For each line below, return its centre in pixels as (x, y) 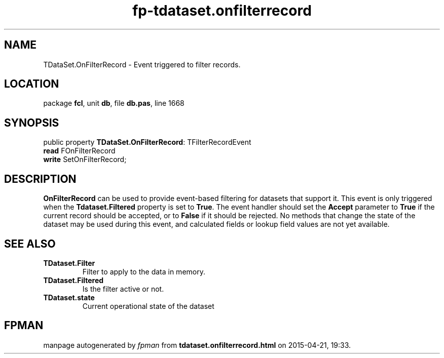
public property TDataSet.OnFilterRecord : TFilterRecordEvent (147, 142)
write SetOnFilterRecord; (85, 160)
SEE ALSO (30, 244)
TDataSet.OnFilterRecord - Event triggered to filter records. (142, 64)
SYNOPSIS (32, 123)
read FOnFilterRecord (79, 151)
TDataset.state (69, 297)
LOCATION (32, 84)
